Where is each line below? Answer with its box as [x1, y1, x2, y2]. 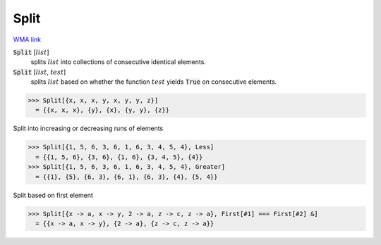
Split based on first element [13, 191, 93, 199]
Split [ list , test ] [13, 68, 66, 76]
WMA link [13, 35, 42, 44]
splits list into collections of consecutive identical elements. [30, 58, 206, 66]
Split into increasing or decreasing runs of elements [13, 124, 164, 133]
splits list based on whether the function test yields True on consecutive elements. [30, 77, 277, 86]
